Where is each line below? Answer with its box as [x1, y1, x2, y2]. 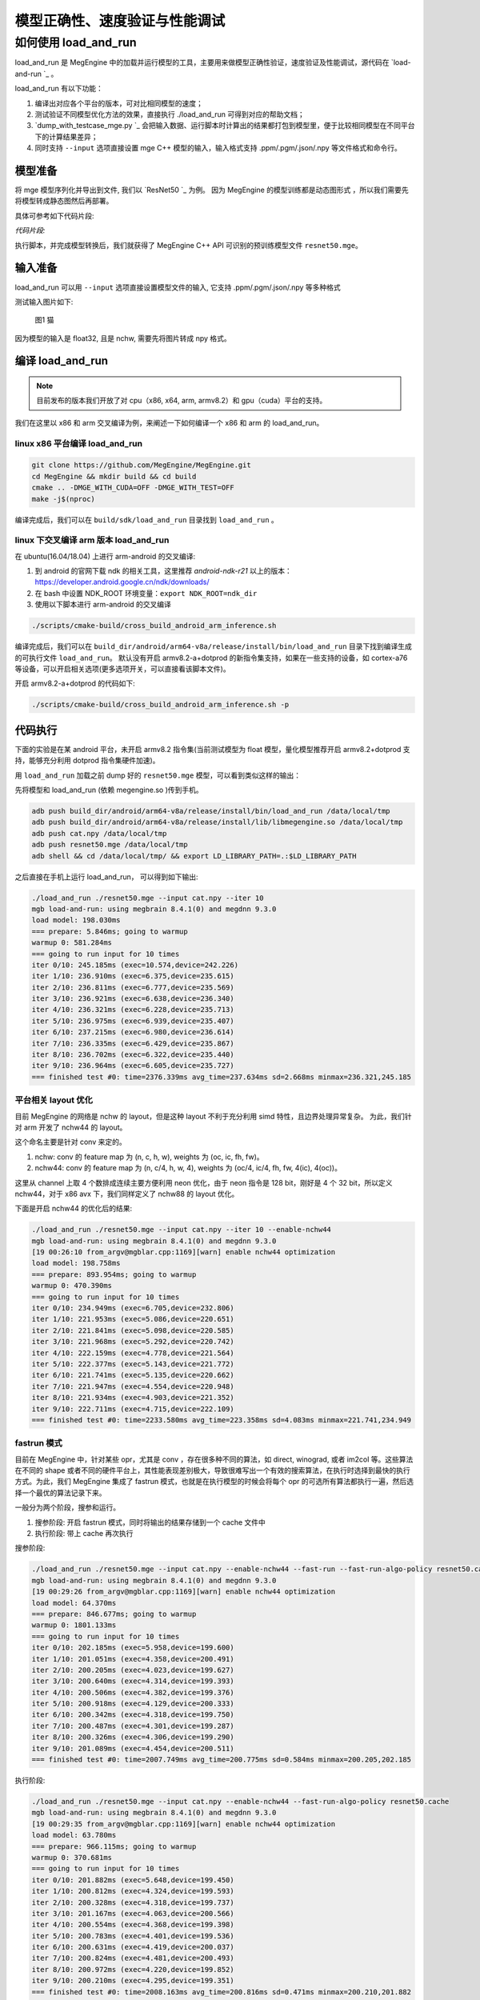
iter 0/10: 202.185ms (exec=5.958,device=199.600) [31, 1643, 235, 1652]
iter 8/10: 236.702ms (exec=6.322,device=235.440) [31, 1050, 235, 1059]
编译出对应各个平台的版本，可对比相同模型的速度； [34, 98, 203, 108]
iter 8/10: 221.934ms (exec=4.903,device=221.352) [31, 1393, 235, 1402]
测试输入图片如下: [14, 297, 74, 306]
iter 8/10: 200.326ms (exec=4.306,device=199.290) [31, 1733, 235, 1742]
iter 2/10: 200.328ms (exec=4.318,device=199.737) [31, 1898, 235, 1907]
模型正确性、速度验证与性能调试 [14, 12, 226, 30]
